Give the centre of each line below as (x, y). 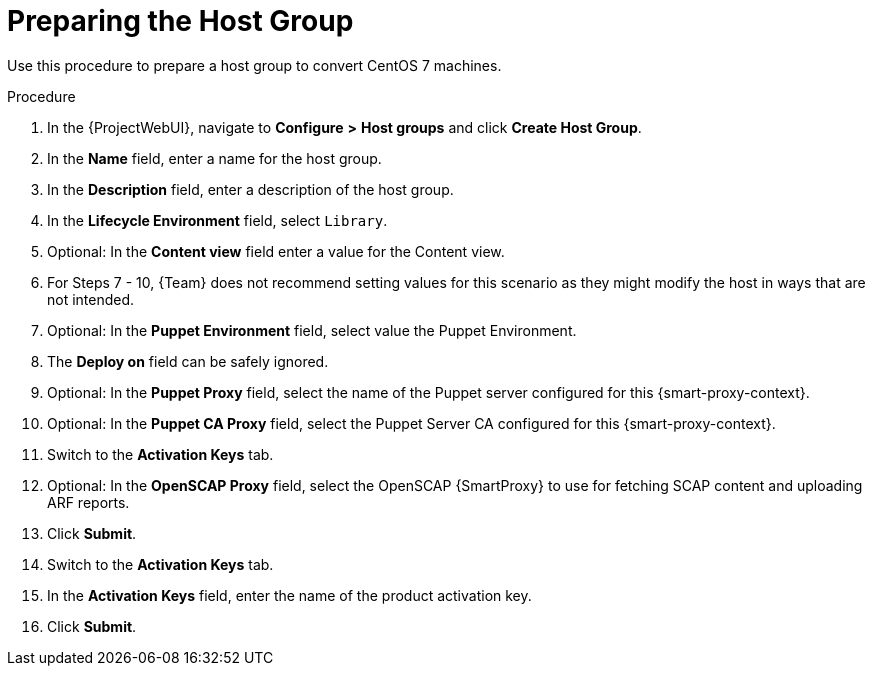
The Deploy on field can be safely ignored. (188, 361)
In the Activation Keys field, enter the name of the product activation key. (289, 595)
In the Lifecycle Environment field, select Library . (217, 220)
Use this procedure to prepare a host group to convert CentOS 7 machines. (254, 65)
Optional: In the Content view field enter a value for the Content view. (276, 251)
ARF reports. (88, 502)
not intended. (91, 299)
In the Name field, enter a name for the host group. (214, 158)
